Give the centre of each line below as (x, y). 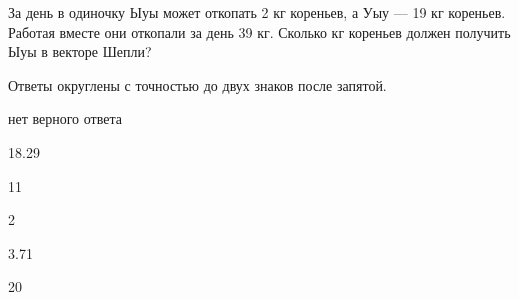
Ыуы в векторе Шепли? (80, 51)
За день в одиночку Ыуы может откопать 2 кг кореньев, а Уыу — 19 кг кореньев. (257, 12)
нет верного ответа (65, 118)
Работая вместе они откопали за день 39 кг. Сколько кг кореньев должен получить (259, 31)
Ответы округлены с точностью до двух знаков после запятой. (197, 84)
